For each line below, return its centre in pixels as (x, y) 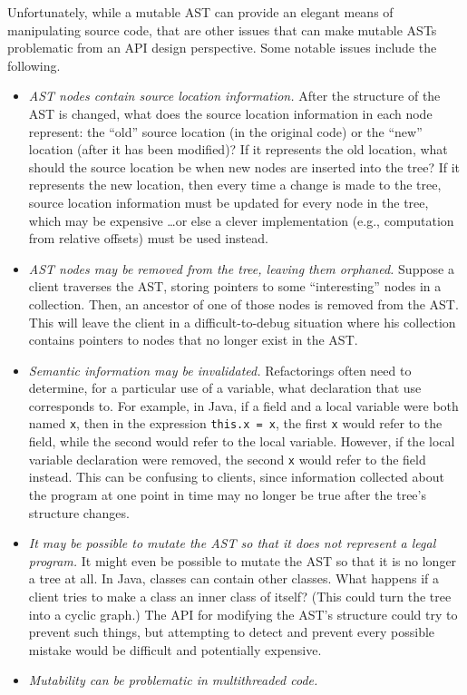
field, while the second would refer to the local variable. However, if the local (242, 441)
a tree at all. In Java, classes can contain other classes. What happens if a (234, 578)
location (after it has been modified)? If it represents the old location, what (238, 149)
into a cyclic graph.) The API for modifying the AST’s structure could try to (243, 614)
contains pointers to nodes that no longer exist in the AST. (193, 340)
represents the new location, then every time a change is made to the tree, (235, 185)
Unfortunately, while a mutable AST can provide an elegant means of (200, 12)
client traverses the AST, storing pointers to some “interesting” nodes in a (235, 286)
